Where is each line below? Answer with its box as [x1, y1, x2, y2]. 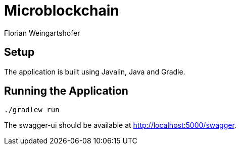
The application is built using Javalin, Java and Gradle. [4, 67, 185, 76]
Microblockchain [4, 2, 119, 19]
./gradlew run [4, 106, 60, 114]
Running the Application [4, 85, 128, 98]
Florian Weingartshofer [4, 28, 80, 37]
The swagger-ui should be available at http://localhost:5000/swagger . [4, 121, 236, 130]
